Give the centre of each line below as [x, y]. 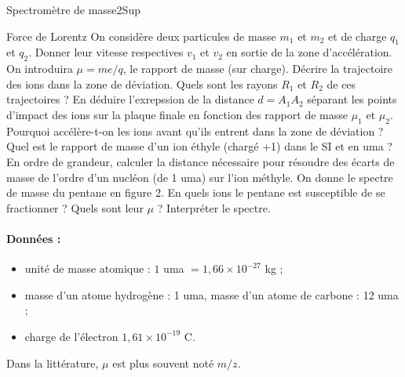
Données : [34, 238]
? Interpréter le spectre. [214, 207]
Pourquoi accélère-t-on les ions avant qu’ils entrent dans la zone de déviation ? [195, 130]
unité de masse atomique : [88, 268]
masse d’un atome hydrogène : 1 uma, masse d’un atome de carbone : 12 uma [212, 294]
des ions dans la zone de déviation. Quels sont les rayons [142, 83]
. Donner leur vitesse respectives [106, 52]
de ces [341, 83]
